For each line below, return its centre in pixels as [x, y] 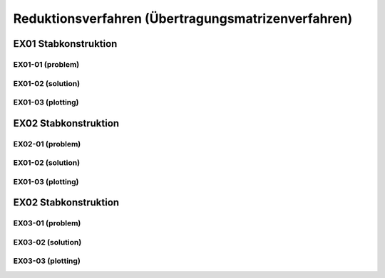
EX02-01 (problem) [47, 144]
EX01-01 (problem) [46, 64]
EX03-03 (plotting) [47, 261]
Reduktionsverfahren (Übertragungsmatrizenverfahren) [183, 18]
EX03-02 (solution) [47, 242]
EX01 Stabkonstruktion [65, 44]
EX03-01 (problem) [47, 223]
